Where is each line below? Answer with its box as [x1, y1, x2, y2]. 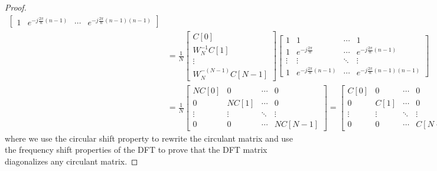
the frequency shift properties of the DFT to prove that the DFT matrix [5, 143, 268, 156]
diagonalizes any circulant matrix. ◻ [5, 155, 138, 167]
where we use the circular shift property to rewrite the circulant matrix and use [5, 132, 293, 144]
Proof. [5, 1, 27, 13]
